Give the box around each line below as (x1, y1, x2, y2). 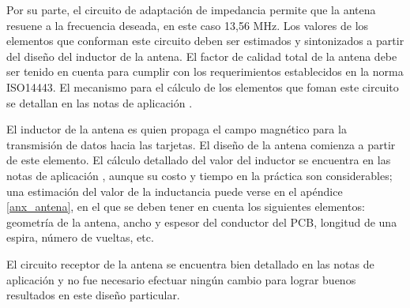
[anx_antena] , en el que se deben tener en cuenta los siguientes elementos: (6, 198, 365, 215)
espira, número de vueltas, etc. (6, 229, 154, 246)
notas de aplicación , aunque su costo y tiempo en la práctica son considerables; (6, 167, 393, 183)
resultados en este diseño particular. (6, 287, 180, 303)
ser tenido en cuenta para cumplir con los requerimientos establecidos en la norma (6, 63, 404, 80)
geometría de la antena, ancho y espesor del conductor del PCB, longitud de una (6, 213, 397, 230)
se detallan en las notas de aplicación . (6, 94, 193, 111)
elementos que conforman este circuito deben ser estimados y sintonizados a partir (6, 32, 404, 49)
